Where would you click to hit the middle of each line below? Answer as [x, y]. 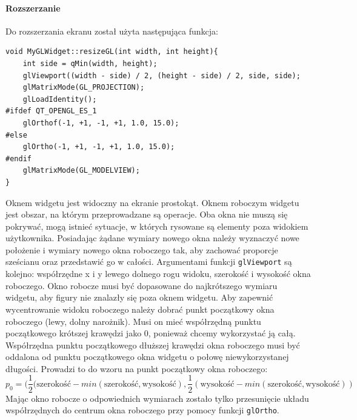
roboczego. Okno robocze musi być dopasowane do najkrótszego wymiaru [142, 285]
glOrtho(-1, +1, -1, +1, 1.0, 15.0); [99, 147]
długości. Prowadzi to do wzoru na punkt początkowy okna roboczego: [137, 368]
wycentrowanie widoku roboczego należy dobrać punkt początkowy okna [140, 309]
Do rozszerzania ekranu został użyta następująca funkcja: [112, 31]
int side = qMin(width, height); [90, 63]
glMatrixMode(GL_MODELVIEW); [81, 171]
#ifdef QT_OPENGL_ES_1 [51, 111]
